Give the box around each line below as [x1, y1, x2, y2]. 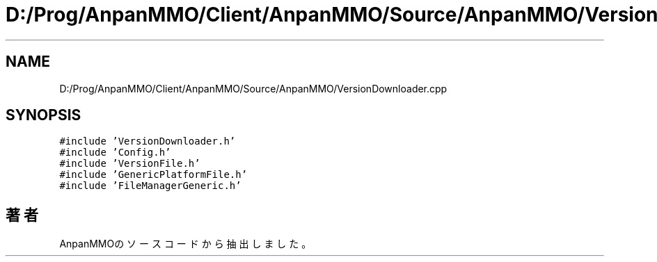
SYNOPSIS [6, 106, 81, 124]
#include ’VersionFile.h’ [59, 158, 200, 170]
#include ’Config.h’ [59, 147, 171, 158]
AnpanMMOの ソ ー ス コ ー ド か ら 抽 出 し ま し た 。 [59, 238, 312, 250]
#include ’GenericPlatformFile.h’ [59, 169, 248, 181]
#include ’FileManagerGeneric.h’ [59, 180, 242, 192]
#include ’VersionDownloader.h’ [59, 136, 236, 147]
